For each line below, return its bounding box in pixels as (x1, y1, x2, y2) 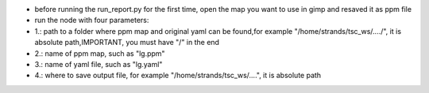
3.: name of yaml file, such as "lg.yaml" (34, 59, 163, 69)
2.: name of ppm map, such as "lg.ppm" (34, 48, 166, 58)
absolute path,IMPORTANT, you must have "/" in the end (34, 38, 220, 47)
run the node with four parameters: (34, 16, 149, 25)
